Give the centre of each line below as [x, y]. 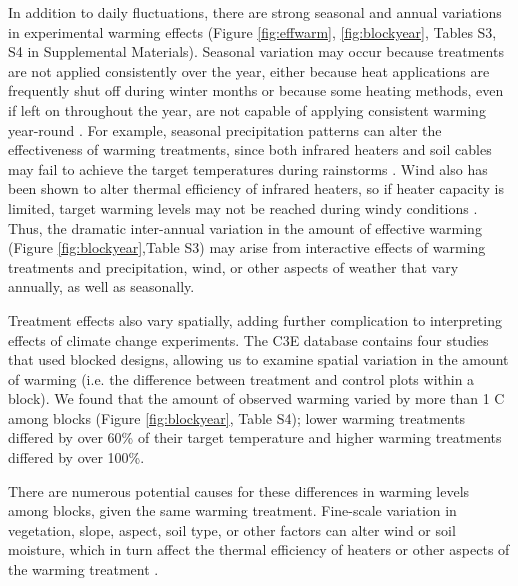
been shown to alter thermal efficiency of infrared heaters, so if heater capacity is [256, 188]
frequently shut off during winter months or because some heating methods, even [256, 90]
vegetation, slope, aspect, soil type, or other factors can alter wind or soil [232, 529]
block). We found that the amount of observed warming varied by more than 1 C [256, 398]
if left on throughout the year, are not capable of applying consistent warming [247, 109]
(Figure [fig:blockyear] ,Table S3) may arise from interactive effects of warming [247, 247]
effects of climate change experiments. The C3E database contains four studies [248, 339]
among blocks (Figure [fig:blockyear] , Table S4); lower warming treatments [237, 417]
